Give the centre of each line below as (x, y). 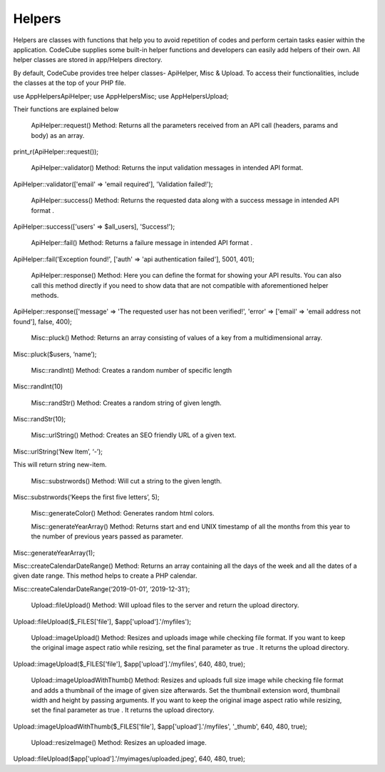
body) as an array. (58, 135)
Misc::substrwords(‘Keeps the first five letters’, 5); (86, 497)
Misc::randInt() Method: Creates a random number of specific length (132, 370)
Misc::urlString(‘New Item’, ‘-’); (58, 451)
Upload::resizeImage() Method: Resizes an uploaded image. (119, 743)
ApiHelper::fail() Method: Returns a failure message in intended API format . (142, 243)
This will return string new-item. (60, 465)
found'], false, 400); (43, 321)
